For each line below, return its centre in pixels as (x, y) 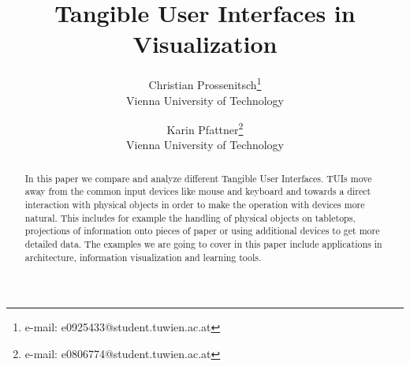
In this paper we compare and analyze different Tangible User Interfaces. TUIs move (198, 178)
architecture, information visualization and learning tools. (143, 257)
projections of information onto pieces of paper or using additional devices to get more (202, 231)
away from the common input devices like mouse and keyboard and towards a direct (198, 191)
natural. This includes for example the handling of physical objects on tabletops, (190, 217)
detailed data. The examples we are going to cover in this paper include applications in (203, 244)
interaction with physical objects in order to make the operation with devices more (195, 205)
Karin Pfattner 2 (205, 128)
